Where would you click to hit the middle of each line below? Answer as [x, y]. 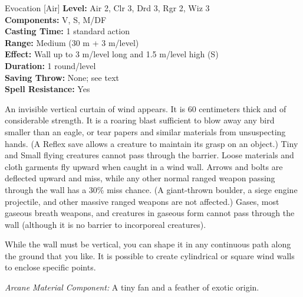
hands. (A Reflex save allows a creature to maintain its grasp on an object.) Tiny [151, 143]
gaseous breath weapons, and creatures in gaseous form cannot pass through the [150, 213]
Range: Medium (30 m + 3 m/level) [72, 42]
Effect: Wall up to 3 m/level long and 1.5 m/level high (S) [112, 54]
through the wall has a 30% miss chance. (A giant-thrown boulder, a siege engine [151, 189]
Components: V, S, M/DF [56, 19]
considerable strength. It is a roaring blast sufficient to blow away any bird [140, 120]
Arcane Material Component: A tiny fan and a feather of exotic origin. [132, 287]
